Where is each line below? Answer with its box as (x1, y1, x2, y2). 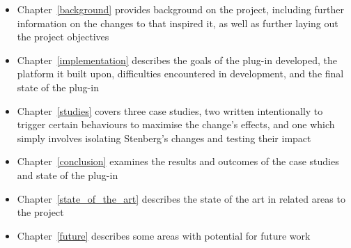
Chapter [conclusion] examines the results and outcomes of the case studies (17, 154, 339, 169)
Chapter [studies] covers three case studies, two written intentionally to (17, 103, 323, 118)
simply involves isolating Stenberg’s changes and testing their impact (17, 130, 311, 145)
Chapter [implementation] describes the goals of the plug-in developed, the (17, 52, 338, 67)
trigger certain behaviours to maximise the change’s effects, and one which (17, 117, 335, 132)
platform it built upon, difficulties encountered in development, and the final (17, 66, 344, 81)
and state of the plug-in (17, 167, 118, 182)
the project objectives (17, 29, 109, 44)
